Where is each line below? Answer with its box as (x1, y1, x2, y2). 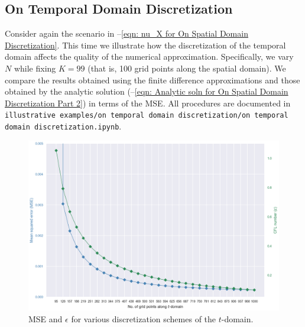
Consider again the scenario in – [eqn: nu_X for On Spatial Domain (5, 27, 248, 40)
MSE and (28, 312, 63, 325)
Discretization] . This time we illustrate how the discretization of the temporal (5, 38, 286, 51)
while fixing (14, 61, 56, 74)
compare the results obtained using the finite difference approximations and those (5, 73, 300, 86)
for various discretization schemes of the (71, 312, 216, 325)
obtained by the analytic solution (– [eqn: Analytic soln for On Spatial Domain (5, 85, 288, 98)
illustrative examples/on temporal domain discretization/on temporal (5, 111, 288, 120)
